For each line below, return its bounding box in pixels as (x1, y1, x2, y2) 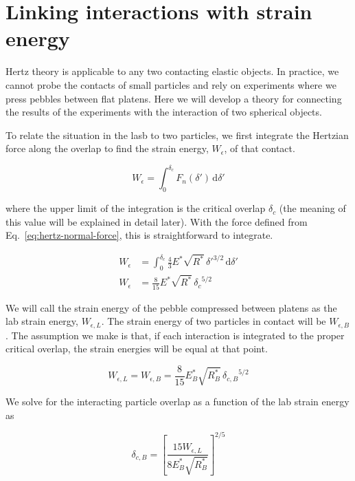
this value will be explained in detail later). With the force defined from (5, 214, 308, 228)
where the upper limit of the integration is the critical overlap (5, 201, 266, 215)
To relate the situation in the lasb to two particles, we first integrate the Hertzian (5, 127, 349, 142)
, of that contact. (224, 141, 295, 156)
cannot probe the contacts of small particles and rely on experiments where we (5, 77, 336, 92)
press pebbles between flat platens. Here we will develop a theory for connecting (5, 91, 342, 105)
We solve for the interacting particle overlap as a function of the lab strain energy (5, 394, 350, 409)
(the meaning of (279, 201, 346, 215)
